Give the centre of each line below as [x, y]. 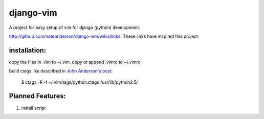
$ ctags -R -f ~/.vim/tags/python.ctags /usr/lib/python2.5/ [80, 82]
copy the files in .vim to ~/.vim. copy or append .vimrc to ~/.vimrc [75, 62]
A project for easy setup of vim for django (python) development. [75, 27]
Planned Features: [37, 96]
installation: [28, 50]
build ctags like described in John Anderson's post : [61, 71]
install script [33, 108]
